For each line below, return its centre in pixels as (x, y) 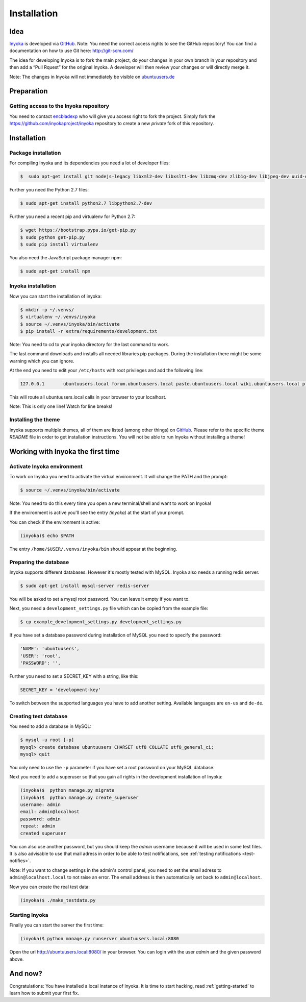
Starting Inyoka (29, 915)
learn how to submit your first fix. (44, 993)
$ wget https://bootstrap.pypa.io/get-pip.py (78, 230)
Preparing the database (39, 562)
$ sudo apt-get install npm (55, 271)
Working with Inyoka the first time (65, 451)
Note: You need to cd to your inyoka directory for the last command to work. (90, 344)
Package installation (35, 153)
